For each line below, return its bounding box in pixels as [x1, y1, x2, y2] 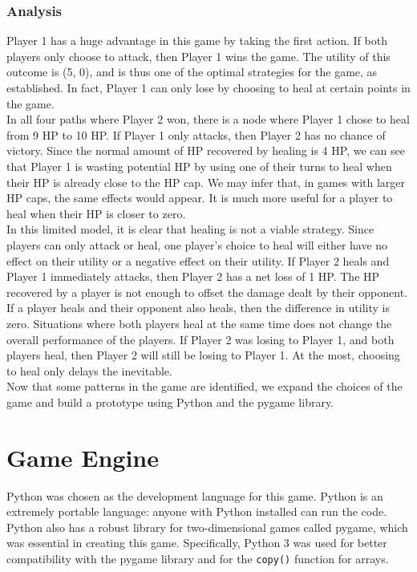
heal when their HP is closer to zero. [6, 205, 186, 221]
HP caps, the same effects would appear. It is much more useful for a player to [6, 189, 393, 206]
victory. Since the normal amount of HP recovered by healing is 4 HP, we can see [6, 142, 405, 159]
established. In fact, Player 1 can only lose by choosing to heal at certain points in [6, 79, 411, 95]
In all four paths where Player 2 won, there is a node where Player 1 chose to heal [6, 111, 410, 128]
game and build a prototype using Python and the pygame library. [6, 393, 334, 410]
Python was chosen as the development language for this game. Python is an [6, 487, 383, 504]
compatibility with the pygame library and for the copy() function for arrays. [6, 550, 389, 566]
